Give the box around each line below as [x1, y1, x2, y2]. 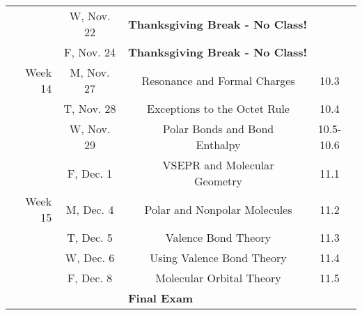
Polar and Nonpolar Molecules [144, 201, 292, 217]
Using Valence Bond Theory [150, 249, 287, 266]
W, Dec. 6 [65, 249, 115, 266]
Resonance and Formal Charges [141, 72, 295, 89]
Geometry [194, 173, 243, 189]
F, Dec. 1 [67, 164, 113, 181]
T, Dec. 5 [67, 229, 113, 245]
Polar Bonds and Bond [162, 121, 274, 137]
